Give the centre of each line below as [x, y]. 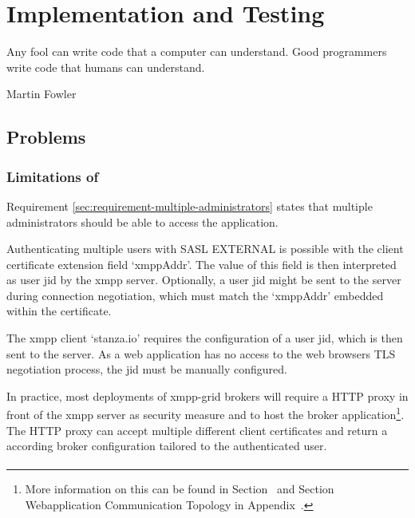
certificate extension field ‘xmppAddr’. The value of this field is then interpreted [202, 264]
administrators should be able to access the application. [142, 221]
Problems [46, 137]
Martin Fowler [41, 94]
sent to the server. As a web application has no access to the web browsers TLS [201, 353]
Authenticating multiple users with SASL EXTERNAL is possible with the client [205, 249]
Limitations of [53, 176]
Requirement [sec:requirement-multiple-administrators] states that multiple [190, 206]
